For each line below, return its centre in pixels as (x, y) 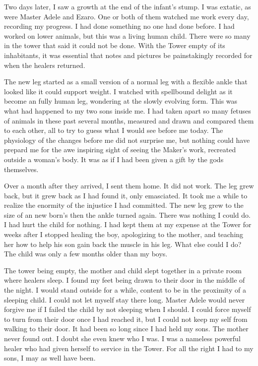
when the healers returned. (45, 65)
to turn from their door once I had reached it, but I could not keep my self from (126, 319)
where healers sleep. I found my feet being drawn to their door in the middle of (125, 280)
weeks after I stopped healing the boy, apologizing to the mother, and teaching (124, 234)
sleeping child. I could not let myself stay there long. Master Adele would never (125, 299)
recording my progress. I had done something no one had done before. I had (119, 26)
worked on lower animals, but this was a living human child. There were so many (127, 35)
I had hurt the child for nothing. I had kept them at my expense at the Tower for (128, 224)
